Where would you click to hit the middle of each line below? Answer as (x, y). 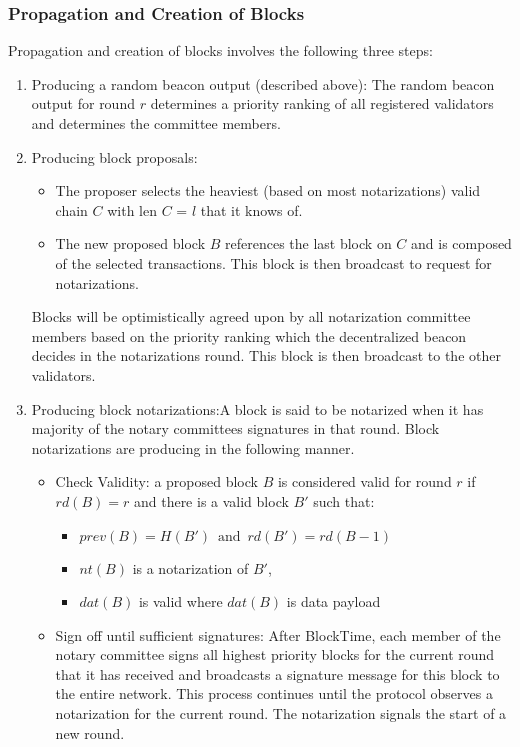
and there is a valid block (211, 500)
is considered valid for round (364, 481)
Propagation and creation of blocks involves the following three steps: (220, 50)
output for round (83, 103)
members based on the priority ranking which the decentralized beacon (249, 335)
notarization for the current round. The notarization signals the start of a (281, 713)
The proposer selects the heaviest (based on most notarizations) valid (268, 190)
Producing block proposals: (114, 156)
